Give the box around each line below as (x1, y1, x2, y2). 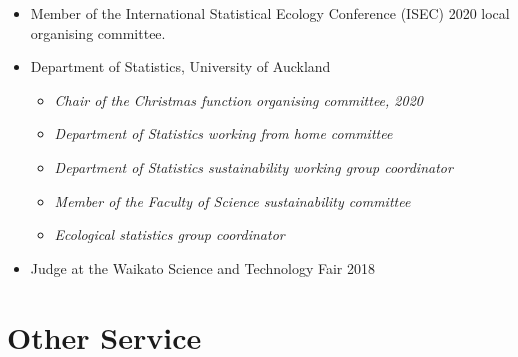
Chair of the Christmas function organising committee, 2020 (54, 89, 423, 110)
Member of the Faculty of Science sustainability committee (54, 190, 411, 211)
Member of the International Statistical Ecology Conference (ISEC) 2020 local (30, 3, 510, 23)
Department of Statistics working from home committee (54, 123, 393, 144)
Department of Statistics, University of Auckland (30, 56, 331, 77)
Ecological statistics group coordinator (54, 224, 285, 245)
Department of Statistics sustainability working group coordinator (54, 156, 453, 177)
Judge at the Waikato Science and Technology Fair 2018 (30, 257, 376, 278)
